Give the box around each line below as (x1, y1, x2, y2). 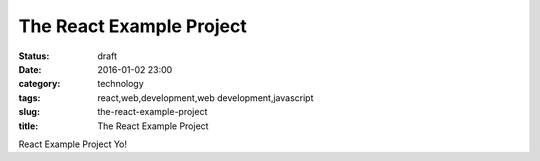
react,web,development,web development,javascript (97, 91, 314, 104)
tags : (18, 91, 41, 104)
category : (18, 78, 61, 90)
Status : (18, 50, 50, 62)
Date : (18, 63, 42, 75)
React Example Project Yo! (18, 138, 128, 150)
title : (18, 120, 39, 132)
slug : (18, 106, 40, 118)
